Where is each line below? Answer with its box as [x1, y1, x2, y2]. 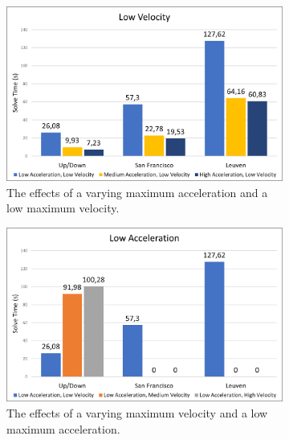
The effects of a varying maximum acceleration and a [6, 183, 268, 200]
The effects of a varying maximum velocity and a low [6, 405, 268, 421]
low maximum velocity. [6, 199, 120, 216]
